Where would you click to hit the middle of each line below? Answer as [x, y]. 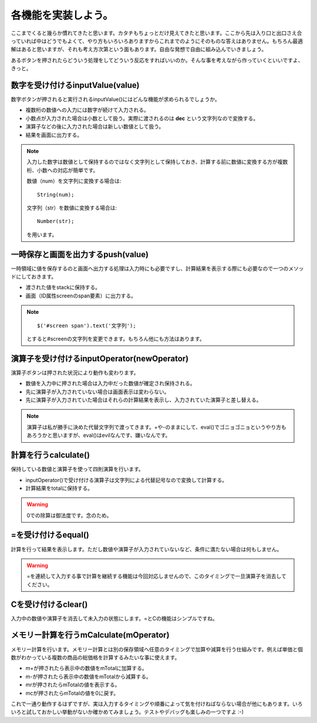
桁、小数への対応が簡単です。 [63, 170]
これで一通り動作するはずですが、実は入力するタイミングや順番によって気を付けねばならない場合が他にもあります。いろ [157, 704]
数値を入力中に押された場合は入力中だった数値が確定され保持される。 [110, 383]
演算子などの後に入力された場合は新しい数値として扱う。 [95, 127]
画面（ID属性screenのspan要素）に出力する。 [81, 296]
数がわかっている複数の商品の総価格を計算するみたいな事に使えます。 [95, 657]
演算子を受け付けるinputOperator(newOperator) [100, 358]
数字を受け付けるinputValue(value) [75, 85]
